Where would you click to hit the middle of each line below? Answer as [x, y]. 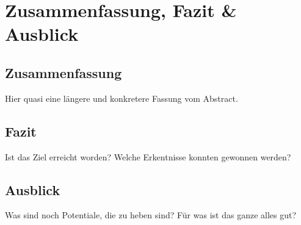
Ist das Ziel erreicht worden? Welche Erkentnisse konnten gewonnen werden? [148, 156]
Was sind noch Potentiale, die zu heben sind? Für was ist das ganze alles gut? [151, 215]
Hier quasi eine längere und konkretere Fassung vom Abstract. [121, 98]
